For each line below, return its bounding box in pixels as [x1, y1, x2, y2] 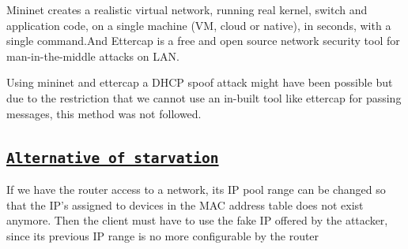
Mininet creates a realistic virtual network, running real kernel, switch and [6, 2, 368, 17]
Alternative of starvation [6, 149, 219, 166]
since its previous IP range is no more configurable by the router [6, 227, 319, 243]
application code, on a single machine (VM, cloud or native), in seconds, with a [6, 17, 391, 33]
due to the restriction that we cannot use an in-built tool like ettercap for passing [6, 89, 402, 106]
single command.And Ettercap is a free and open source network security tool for [6, 32, 400, 49]
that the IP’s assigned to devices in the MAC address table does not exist [6, 196, 364, 213]
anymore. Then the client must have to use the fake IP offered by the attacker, [6, 212, 388, 229]
